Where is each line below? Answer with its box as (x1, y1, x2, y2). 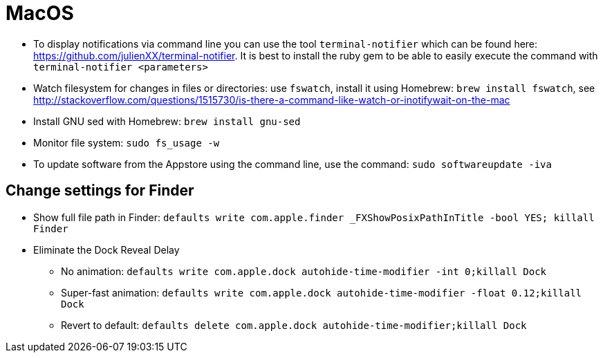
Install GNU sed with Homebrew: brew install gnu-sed (33, 115, 301, 127)
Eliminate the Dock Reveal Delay (33, 243, 180, 256)
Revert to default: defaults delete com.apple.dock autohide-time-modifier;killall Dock (61, 319, 527, 331)
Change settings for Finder (6, 182, 194, 200)
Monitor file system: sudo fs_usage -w (33, 136, 220, 149)
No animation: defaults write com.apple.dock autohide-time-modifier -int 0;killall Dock (61, 265, 547, 277)
